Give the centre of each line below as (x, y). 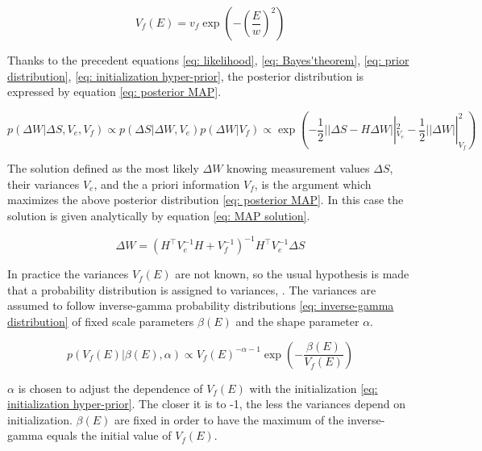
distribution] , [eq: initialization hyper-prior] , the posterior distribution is (186, 75)
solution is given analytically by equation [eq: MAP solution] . (159, 216)
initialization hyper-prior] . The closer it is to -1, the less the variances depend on (207, 404)
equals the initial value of (109, 435)
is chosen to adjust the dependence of (110, 388)
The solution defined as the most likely (103, 168)
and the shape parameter (297, 321)
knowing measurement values (298, 168)
